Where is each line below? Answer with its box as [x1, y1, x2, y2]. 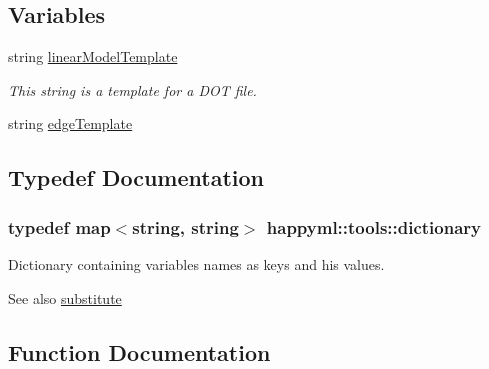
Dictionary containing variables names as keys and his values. [8, 253, 385, 274]
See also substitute [8, 287, 122, 308]
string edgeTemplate [8, 113, 133, 134]
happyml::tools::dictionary [266, 214, 482, 239]
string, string [132, 214, 239, 239]
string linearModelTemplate [8, 46, 178, 67]
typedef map [8, 214, 111, 239]
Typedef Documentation [8, 162, 264, 193]
